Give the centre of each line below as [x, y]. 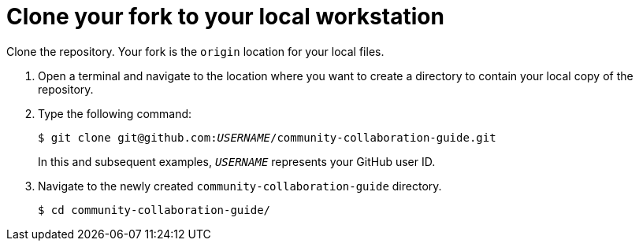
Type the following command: [115, 113]
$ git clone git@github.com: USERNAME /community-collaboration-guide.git [267, 137]
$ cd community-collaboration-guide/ [154, 210]
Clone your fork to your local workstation [225, 17]
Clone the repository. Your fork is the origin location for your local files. [195, 51]
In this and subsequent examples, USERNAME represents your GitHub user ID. [237, 161]
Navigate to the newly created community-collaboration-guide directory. [240, 186]
